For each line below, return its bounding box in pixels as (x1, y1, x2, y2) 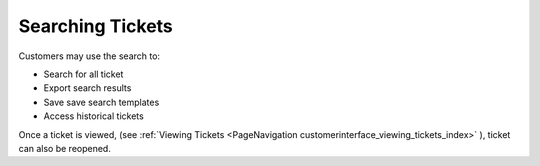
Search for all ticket (43, 68, 124, 80)
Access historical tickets (43, 110, 144, 122)
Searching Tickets (18, 15, 174, 37)
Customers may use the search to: (18, 50, 160, 62)
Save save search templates (43, 96, 160, 108)
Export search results (43, 82, 132, 94)
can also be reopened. (18, 142, 112, 154)
